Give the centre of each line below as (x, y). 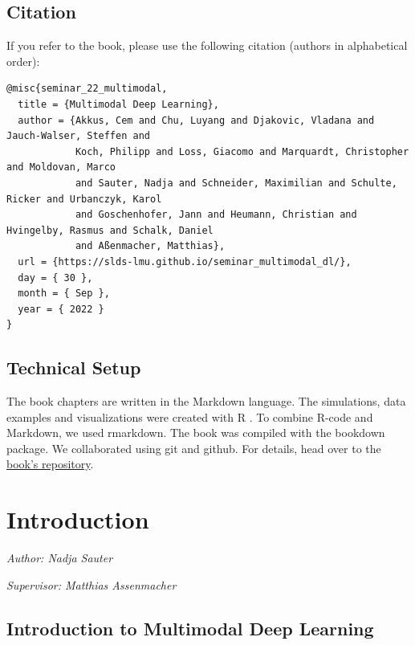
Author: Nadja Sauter (60, 558)
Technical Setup (74, 367)
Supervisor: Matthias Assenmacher (92, 584)
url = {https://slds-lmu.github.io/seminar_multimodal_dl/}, (185, 261)
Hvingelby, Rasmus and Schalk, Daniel (110, 230)
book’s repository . (50, 464)
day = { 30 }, (55, 278)
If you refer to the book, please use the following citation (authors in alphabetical (207, 45)
